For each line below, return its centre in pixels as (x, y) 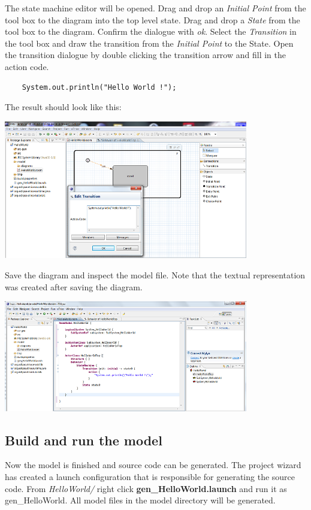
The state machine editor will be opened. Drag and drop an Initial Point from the (155, 8)
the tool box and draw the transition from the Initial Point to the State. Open (149, 43)
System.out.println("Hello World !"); (99, 87)
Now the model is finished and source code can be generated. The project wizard (153, 465)
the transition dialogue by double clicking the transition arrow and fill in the (145, 55)
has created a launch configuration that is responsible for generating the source (150, 476)
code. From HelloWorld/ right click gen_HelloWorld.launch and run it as (146, 488)
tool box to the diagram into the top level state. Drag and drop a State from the (153, 19)
